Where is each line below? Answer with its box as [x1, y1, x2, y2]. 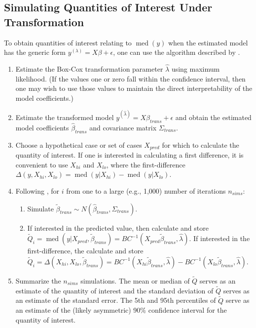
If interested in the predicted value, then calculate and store [27, 222, 209, 233]
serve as [225, 295, 250, 305]
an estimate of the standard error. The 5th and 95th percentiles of [15, 295, 216, 305]
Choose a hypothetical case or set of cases [15, 139, 142, 150]
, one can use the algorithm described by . [113, 47, 240, 57]
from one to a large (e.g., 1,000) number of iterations [66, 185, 226, 196]
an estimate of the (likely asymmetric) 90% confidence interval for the [15, 305, 227, 315]
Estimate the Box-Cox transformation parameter [15, 64, 163, 74]
